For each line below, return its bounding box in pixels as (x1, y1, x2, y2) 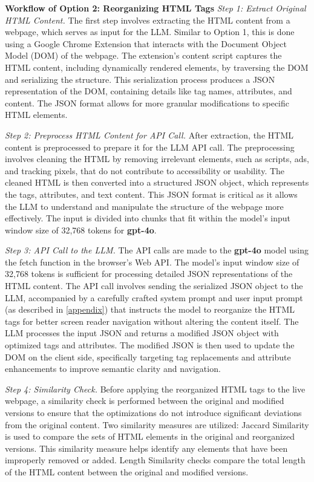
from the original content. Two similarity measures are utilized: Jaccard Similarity (5, 418, 309, 431)
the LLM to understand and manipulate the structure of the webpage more (5, 200, 284, 212)
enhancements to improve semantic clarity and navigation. (5, 362, 221, 375)
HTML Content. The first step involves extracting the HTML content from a (5, 13, 290, 26)
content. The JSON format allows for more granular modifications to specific (5, 96, 290, 109)
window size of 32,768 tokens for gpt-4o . (5, 223, 157, 236)
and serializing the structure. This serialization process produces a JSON (5, 73, 275, 85)
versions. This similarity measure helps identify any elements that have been (5, 441, 288, 454)
